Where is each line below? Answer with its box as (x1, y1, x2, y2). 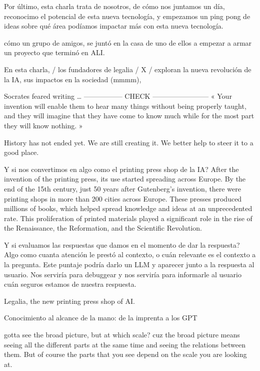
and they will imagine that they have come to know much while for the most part (4, 110, 254, 121)
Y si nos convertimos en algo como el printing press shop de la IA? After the (4, 163, 239, 174)
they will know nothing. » (4, 120, 83, 130)
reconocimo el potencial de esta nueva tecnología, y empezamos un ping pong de (4, 11, 250, 21)
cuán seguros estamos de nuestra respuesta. (4, 279, 136, 289)
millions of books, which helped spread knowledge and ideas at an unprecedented (4, 203, 252, 214)
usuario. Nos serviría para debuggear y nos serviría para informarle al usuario (4, 269, 241, 279)
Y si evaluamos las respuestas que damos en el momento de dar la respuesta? (4, 239, 240, 250)
